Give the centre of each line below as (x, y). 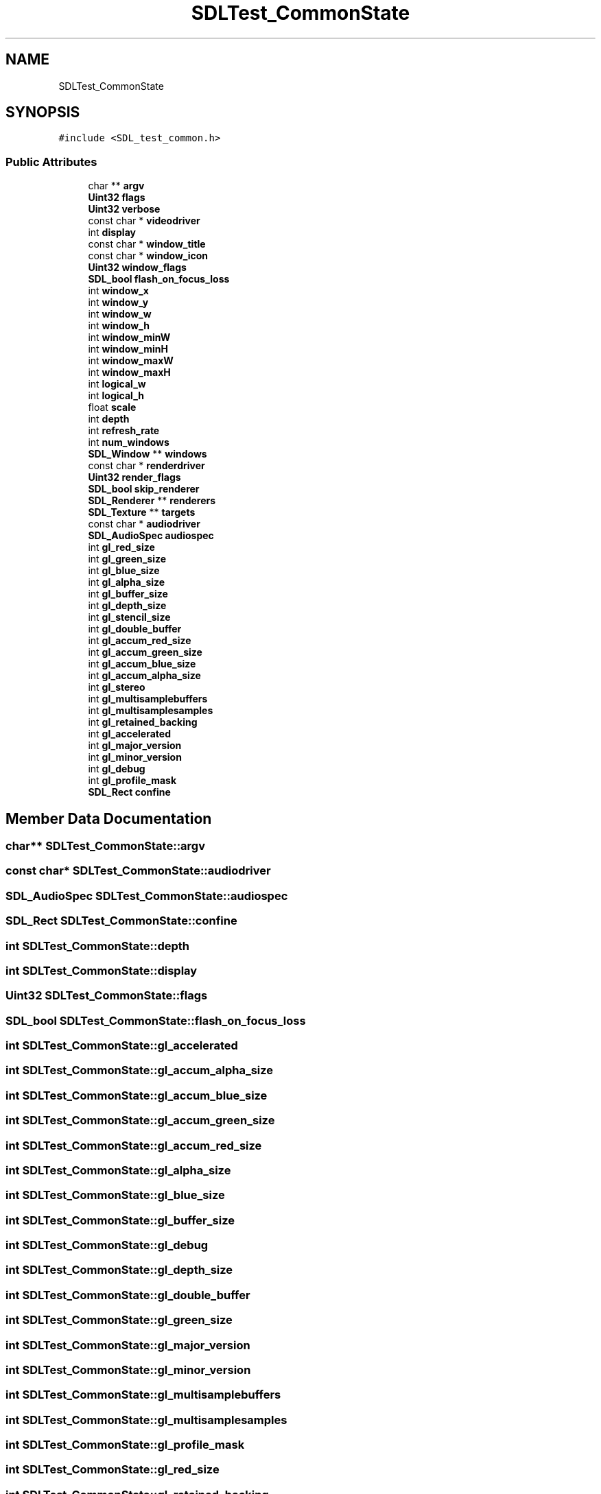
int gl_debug (117, 769)
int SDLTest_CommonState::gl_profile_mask (125, 1445)
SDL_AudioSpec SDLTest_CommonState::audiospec (147, 896)
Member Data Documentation (109, 818)
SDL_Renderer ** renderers (152, 501)
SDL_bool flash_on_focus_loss (159, 279)
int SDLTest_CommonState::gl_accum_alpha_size (140, 1070)
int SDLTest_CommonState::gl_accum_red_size (134, 1145)
